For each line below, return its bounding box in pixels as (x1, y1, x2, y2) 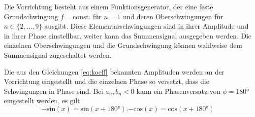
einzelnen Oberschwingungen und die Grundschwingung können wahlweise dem (4, 40, 242, 50)
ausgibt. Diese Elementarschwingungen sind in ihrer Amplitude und (44, 21, 249, 31)
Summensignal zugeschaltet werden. (4, 49, 112, 60)
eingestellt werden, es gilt (4, 95, 80, 106)
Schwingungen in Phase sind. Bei (4, 85, 103, 96)
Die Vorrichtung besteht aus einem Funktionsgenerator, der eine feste (4, 1, 213, 11)
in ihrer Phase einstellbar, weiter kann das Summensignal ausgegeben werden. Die (4, 30, 252, 40)
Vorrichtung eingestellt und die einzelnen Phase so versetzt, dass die (4, 76, 209, 86)
